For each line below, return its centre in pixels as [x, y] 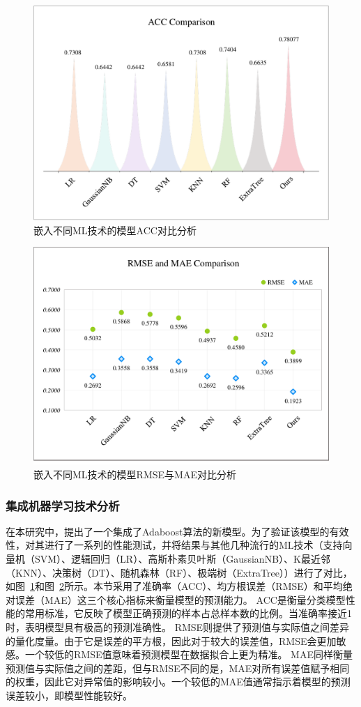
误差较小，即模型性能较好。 [69, 695]
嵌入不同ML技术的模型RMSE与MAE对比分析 [135, 474]
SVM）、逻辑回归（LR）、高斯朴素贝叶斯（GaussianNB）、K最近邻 [182, 559]
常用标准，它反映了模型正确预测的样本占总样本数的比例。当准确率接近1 [188, 613]
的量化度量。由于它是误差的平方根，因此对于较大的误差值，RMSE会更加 [171, 640]
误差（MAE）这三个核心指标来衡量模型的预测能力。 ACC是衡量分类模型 [180, 599]
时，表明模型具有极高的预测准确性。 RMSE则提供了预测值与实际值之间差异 [178, 627]
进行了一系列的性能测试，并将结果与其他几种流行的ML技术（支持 [193, 545]
